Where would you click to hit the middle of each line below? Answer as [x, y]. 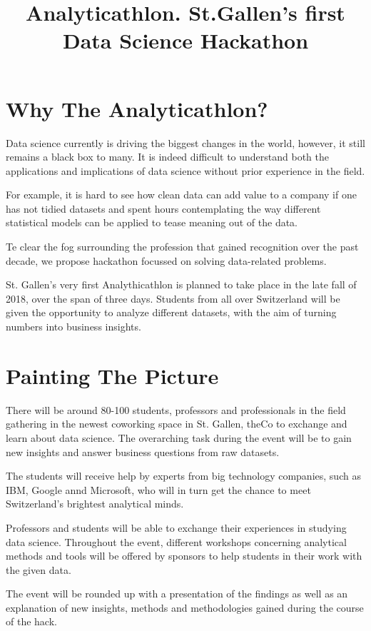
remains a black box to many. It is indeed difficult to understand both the [167, 157]
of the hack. [31, 621]
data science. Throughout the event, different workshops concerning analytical [176, 541]
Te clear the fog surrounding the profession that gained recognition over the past [182, 247]
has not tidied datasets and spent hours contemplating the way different [163, 208]
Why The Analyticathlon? [137, 108]
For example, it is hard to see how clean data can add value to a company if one [181, 195]
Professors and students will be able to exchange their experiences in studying [176, 527]
